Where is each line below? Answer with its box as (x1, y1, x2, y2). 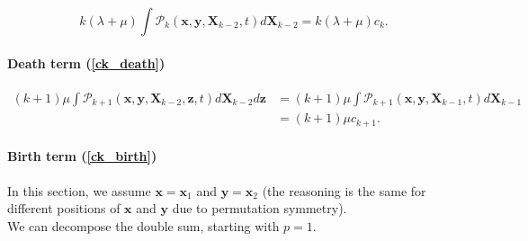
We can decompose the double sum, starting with (7, 216, 280, 235)
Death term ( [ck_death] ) (7, 53, 166, 72)
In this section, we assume (7, 181, 151, 200)
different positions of (7, 199, 121, 218)
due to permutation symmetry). (172, 199, 347, 218)
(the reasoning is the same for (262, 181, 426, 200)
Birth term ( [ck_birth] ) (7, 147, 157, 165)
